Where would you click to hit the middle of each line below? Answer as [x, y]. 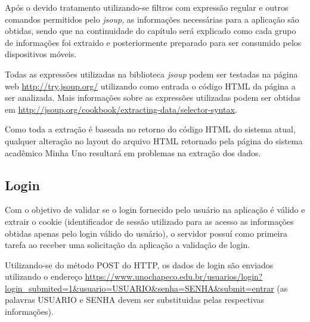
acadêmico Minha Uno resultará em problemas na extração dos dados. [133, 152]
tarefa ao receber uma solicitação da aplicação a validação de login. [128, 245]
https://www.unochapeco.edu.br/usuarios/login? [174, 276]
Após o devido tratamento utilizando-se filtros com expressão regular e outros [147, 7]
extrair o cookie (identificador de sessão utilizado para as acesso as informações [149, 221]
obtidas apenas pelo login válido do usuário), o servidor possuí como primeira [146, 233]
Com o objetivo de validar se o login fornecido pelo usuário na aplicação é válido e [155, 210]
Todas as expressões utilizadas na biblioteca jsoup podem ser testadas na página [151, 74]
